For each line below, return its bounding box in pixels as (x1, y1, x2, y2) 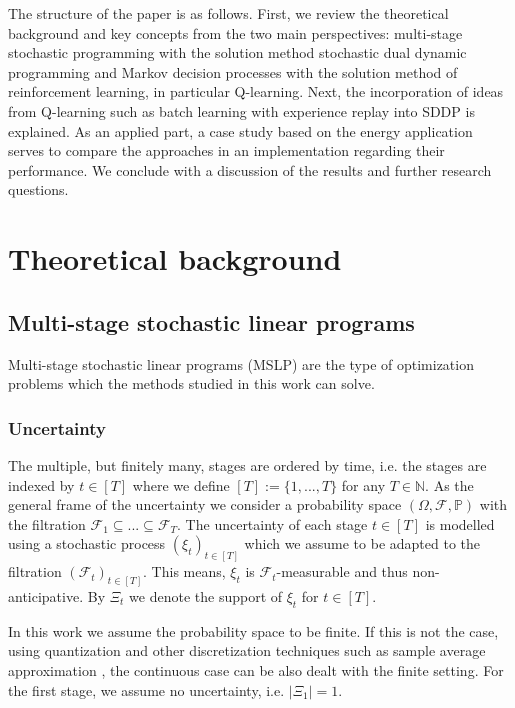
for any (341, 474, 386, 495)
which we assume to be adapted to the (244, 533, 480, 554)
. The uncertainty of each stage (177, 513, 368, 534)
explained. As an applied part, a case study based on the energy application (8, 120, 473, 141)
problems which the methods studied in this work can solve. (8, 373, 375, 394)
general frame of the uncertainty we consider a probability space (8, 494, 402, 515)
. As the (425, 474, 474, 495)
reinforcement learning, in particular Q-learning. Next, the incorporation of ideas (8, 81, 504, 102)
